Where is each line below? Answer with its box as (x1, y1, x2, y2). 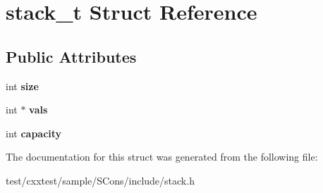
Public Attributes (6, 45, 137, 67)
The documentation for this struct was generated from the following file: (6, 149, 318, 164)
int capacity (6, 125, 62, 140)
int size (6, 78, 39, 93)
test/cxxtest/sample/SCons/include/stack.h (6, 173, 195, 187)
